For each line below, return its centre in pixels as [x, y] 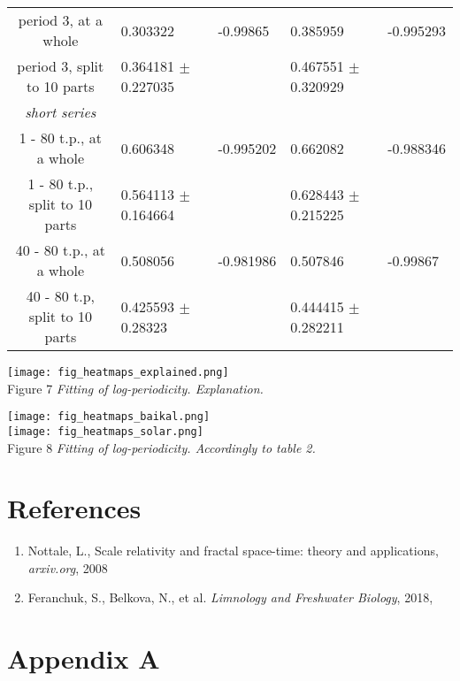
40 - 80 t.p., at [60, 250]
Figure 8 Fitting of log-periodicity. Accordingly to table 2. [161, 447]
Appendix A [84, 658]
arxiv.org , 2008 [68, 567]
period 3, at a [60, 20]
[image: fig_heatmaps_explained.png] [118, 372]
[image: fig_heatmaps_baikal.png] [109, 417]
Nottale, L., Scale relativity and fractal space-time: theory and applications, [233, 551]
